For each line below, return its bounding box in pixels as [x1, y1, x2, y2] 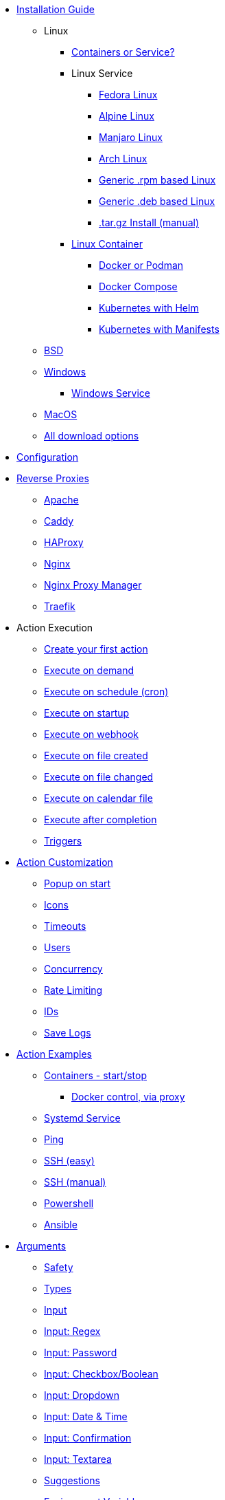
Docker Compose [99, 281, 178, 292]
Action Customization [16, 856, 113, 868]
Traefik [44, 600, 75, 612]
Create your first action [44, 643, 148, 655]
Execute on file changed [44, 771, 154, 783]
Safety [44, 1261, 73, 1273]
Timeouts [44, 920, 86, 932]
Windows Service [71, 387, 151, 399]
